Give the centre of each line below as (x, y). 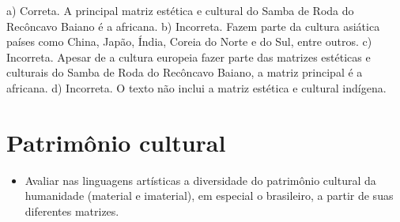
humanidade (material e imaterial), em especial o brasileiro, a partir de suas (209, 196)
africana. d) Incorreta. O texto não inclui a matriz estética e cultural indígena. (196, 87)
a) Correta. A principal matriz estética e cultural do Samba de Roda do (180, 10)
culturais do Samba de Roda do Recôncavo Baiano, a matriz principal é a (185, 72)
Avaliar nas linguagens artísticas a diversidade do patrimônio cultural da (200, 180)
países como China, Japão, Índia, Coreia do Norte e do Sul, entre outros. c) (189, 41)
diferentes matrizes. (72, 211)
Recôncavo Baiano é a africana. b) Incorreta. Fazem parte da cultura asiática (193, 26)
